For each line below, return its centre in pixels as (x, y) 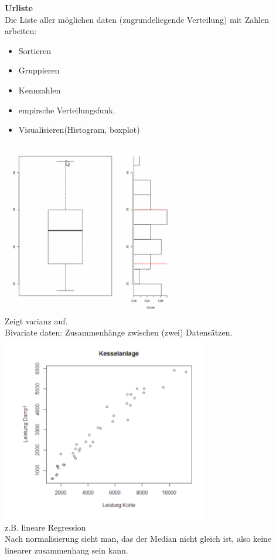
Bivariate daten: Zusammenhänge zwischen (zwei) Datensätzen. (119, 332)
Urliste (19, 8)
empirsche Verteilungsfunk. (67, 110)
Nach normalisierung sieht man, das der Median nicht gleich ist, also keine (138, 539)
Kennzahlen (40, 90)
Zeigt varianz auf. (36, 321)
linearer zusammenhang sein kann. (67, 550)
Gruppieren (39, 70)
